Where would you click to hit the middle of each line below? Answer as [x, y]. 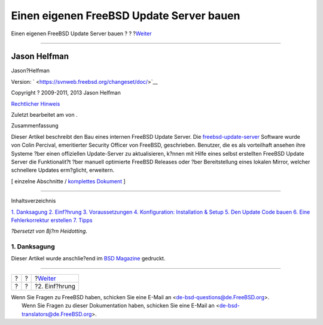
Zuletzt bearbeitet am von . [44, 115]
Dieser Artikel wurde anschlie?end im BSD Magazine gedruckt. [88, 259]
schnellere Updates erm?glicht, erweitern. [63, 170]
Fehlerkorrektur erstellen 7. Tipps [52, 220]
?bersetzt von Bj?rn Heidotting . [49, 231]
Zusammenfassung [35, 126]
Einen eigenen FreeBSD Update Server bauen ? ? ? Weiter [81, 34]
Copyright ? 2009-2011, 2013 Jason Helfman [66, 93]
